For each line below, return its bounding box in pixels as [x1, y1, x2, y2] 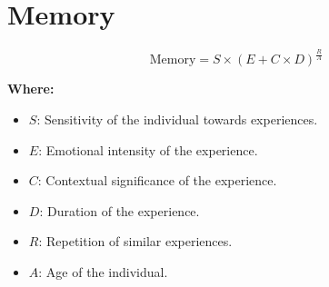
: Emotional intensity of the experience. [38, 140, 258, 159]
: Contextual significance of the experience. [37, 171, 277, 190]
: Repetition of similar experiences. [38, 232, 233, 251]
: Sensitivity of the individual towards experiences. [36, 110, 318, 129]
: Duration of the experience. [39, 201, 200, 220]
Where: [7, 79, 55, 98]
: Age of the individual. [38, 262, 168, 282]
